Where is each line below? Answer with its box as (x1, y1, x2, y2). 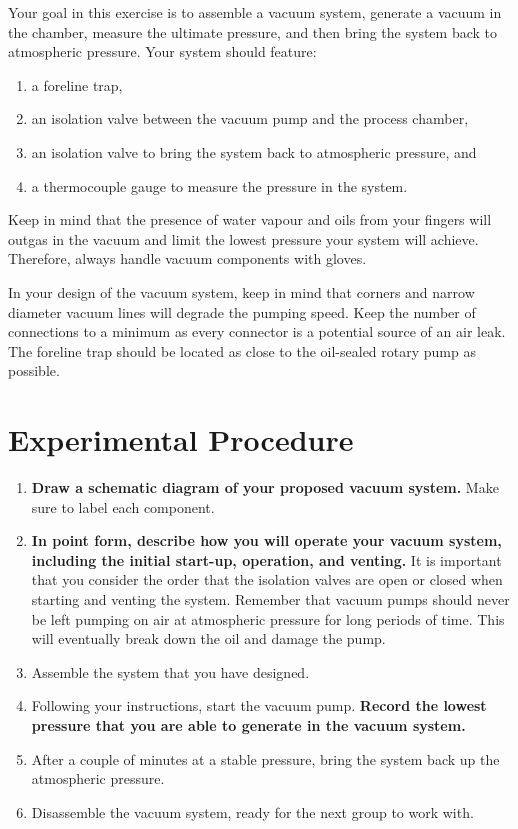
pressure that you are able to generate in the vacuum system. (31, 714, 466, 735)
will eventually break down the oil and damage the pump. (31, 628, 386, 649)
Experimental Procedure (8, 419, 354, 460)
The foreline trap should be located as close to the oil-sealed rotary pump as (8, 340, 476, 361)
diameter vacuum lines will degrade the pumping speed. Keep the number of (8, 301, 476, 322)
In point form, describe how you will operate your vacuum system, (31, 530, 502, 551)
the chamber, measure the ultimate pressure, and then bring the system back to (8, 21, 497, 42)
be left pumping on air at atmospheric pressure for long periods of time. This (31, 608, 505, 629)
